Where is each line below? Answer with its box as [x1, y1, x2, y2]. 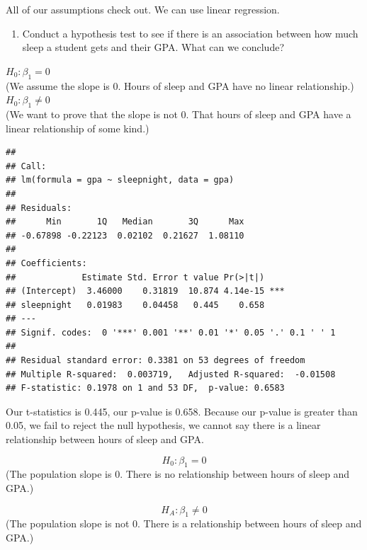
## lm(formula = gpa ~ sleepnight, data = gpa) [6, 175, 235, 185]
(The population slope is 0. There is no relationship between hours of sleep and [6, 466, 350, 481]
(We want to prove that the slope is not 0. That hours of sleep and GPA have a [6, 106, 351, 121]
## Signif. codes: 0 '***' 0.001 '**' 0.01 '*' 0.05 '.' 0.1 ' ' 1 [6, 327, 336, 338]
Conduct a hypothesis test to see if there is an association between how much [22, 25, 358, 40]
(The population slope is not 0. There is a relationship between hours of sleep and [6, 516, 362, 531]
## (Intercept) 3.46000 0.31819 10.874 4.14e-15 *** [6, 286, 285, 297]
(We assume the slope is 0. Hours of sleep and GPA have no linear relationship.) [6, 78, 354, 93]
